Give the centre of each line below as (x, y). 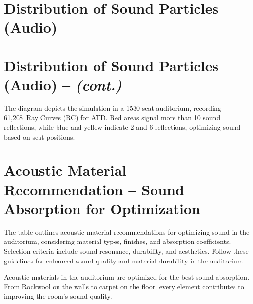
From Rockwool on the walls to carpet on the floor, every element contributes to (124, 286)
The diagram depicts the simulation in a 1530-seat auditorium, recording (113, 108)
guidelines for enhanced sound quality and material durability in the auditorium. (125, 260)
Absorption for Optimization (102, 208)
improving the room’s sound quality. (58, 296)
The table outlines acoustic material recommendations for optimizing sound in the (127, 232)
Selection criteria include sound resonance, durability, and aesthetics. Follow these (126, 251)
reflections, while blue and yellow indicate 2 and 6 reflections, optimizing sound (122, 127)
